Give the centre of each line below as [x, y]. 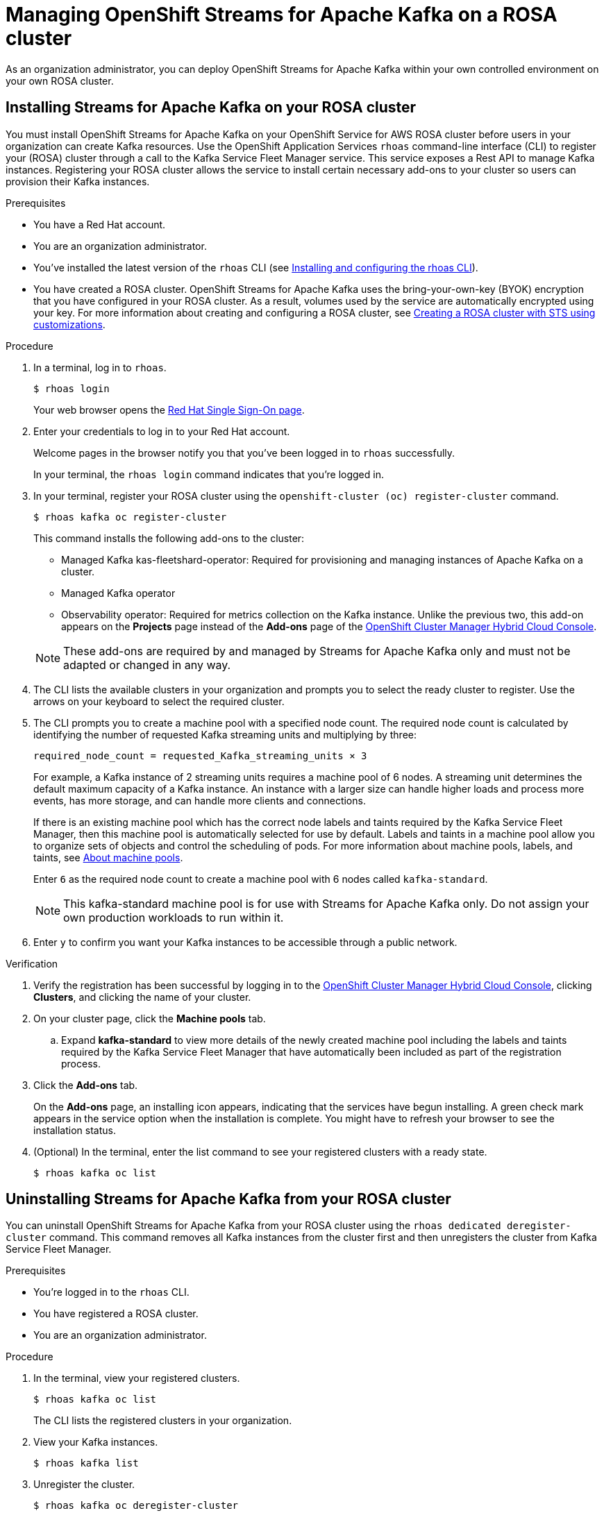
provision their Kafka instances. [78, 181]
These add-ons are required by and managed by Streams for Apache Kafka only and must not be [317, 651]
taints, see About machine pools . [108, 857]
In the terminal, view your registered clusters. [137, 1378]
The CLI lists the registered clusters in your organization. [163, 1421]
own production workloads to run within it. [174, 917]
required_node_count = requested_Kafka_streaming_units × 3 [200, 755]
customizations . [69, 324]
